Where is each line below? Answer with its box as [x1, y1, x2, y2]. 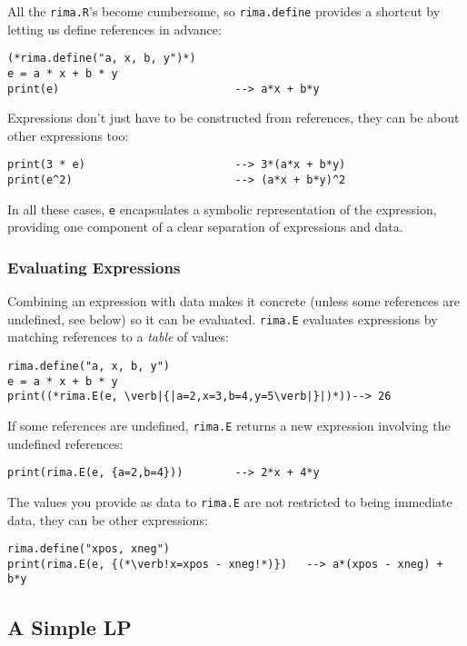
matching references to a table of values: [7, 327, 229, 346]
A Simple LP [7, 612, 132, 641]
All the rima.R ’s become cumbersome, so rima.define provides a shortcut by [7, 2, 441, 20]
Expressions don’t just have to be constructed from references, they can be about [7, 108, 460, 127]
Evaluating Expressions [7, 255, 181, 278]
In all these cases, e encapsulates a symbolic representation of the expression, [7, 199, 437, 218]
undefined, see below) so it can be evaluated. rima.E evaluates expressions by [7, 309, 438, 328]
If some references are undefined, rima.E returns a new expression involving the [7, 416, 451, 434]
